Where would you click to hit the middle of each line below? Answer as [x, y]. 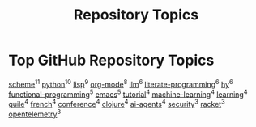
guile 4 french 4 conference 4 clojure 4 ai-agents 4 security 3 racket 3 [117, 103]
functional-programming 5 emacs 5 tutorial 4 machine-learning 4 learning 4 [128, 93]
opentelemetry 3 [35, 113]
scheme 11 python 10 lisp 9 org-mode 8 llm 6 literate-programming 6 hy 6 [121, 83]
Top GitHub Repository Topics [111, 60]
